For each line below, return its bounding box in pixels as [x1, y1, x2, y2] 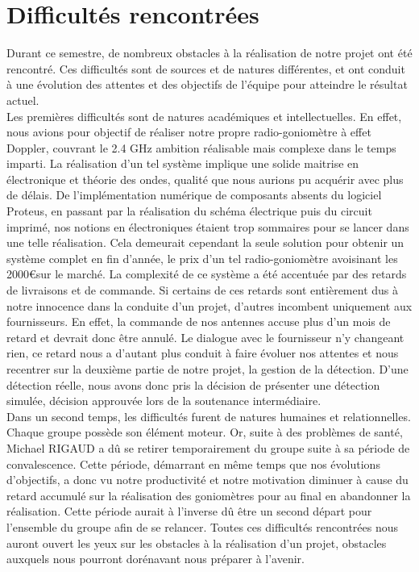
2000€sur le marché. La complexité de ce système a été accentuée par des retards [6, 265, 407, 282]
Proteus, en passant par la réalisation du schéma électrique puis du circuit [6, 202, 372, 219]
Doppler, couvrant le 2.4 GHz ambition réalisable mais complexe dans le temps [6, 139, 396, 156]
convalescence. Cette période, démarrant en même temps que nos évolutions [6, 455, 380, 472]
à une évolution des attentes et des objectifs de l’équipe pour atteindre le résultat [6, 76, 408, 93]
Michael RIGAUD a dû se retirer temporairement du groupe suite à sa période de [6, 439, 410, 456]
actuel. [6, 91, 39, 108]
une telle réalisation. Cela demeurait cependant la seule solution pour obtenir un [6, 234, 404, 251]
